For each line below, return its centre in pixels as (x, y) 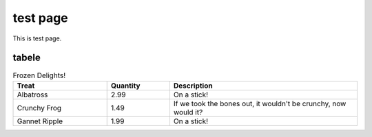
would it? (188, 112)
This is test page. (37, 38)
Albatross (32, 95)
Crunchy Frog (39, 108)
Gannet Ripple (40, 121)
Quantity (125, 86)
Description (193, 86)
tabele (27, 58)
